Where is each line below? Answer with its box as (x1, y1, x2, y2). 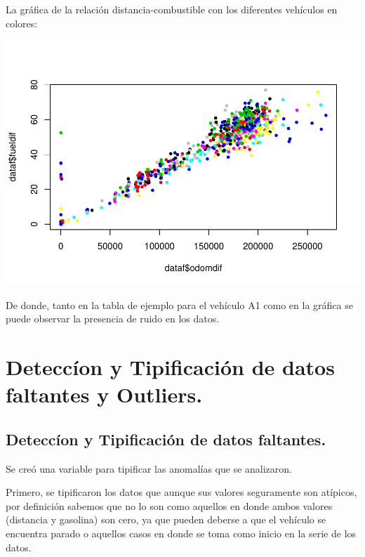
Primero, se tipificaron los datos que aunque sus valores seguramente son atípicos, (6, 485, 357, 499)
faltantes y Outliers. (6, 380, 203, 409)
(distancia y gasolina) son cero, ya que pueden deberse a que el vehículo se (6, 512, 326, 527)
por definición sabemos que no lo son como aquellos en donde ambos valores (6, 498, 333, 513)
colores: (6, 15, 38, 30)
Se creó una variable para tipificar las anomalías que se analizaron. (6, 461, 292, 476)
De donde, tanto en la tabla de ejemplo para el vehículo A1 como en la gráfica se (6, 297, 353, 312)
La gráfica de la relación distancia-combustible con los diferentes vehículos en (6, 2, 338, 16)
